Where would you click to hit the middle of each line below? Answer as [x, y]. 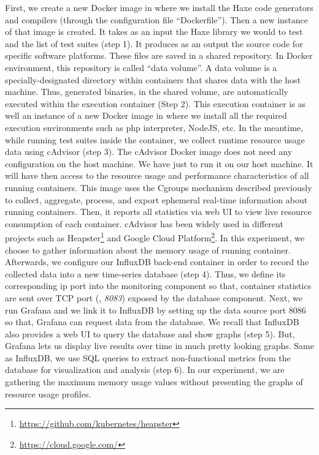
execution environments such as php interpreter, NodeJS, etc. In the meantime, [154, 127]
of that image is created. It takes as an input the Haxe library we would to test [154, 32]
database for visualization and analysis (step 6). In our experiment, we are [145, 370]
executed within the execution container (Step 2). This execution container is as [155, 103]
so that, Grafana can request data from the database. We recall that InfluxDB [152, 322]
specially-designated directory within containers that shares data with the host [153, 79]
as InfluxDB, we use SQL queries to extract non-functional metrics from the [148, 357]
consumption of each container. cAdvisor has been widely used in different [144, 223]
